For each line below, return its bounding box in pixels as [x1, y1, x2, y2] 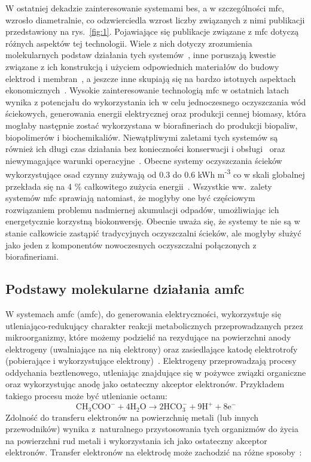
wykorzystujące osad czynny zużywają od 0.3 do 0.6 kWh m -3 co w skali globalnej [5, 166, 305, 180]
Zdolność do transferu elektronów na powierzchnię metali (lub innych [5, 411, 259, 423]
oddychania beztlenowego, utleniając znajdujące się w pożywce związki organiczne [5, 366, 306, 378]
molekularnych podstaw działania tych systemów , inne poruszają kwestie [5, 48, 276, 61]
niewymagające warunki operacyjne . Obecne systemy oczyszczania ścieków [5, 154, 282, 166]
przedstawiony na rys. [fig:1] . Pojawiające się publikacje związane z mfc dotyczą [5, 25, 299, 38]
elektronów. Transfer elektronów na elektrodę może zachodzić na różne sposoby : [5, 446, 302, 458]
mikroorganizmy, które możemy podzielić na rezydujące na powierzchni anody [5, 331, 291, 344]
